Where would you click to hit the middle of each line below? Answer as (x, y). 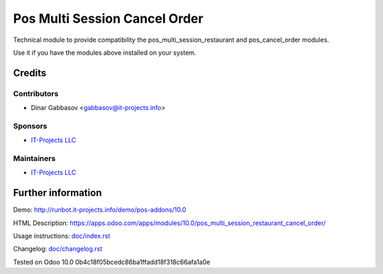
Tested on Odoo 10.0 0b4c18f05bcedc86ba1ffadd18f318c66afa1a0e (112, 262)
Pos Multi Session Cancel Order (108, 18)
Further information (57, 193)
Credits (30, 73)
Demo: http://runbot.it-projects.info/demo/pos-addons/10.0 (100, 210)
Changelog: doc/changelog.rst (58, 249)
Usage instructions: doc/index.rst (62, 236)
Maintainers (34, 158)
